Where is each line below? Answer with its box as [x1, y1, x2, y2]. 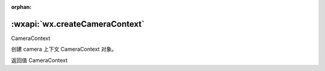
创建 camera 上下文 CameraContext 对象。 [11, 45, 117, 53]
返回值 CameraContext [11, 57, 68, 64]
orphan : [11, 4, 32, 10]
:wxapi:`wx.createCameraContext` [11, 18, 144, 29]
